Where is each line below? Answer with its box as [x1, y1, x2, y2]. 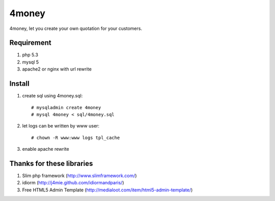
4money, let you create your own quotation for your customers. [9, 25, 143, 31]
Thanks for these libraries [9, 159, 93, 167]
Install [9, 79, 30, 88]
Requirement [9, 39, 52, 47]
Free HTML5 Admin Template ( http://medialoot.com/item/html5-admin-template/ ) [22, 187, 193, 193]
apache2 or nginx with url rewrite [22, 66, 92, 72]
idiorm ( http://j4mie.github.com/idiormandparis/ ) [22, 180, 124, 186]
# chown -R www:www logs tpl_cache [31, 135, 120, 141]
